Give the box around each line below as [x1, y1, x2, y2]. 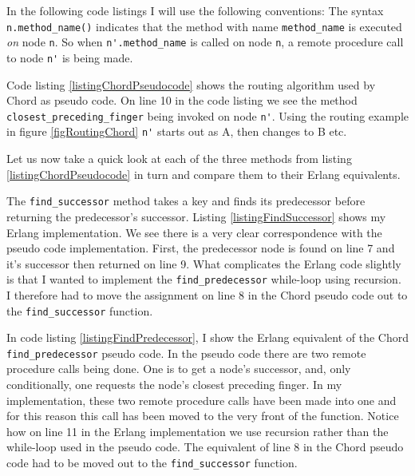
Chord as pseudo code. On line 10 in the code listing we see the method [6, 92, 358, 109]
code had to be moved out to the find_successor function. [6, 454, 298, 470]
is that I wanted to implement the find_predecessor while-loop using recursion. [6, 271, 401, 288]
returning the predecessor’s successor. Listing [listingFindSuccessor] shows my [6, 208, 386, 224]
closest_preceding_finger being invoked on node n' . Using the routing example [6, 107, 409, 124]
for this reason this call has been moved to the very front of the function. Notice [6, 407, 399, 424]
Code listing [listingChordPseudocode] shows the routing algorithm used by [6, 76, 376, 93]
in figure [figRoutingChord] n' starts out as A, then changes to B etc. [6, 123, 347, 140]
